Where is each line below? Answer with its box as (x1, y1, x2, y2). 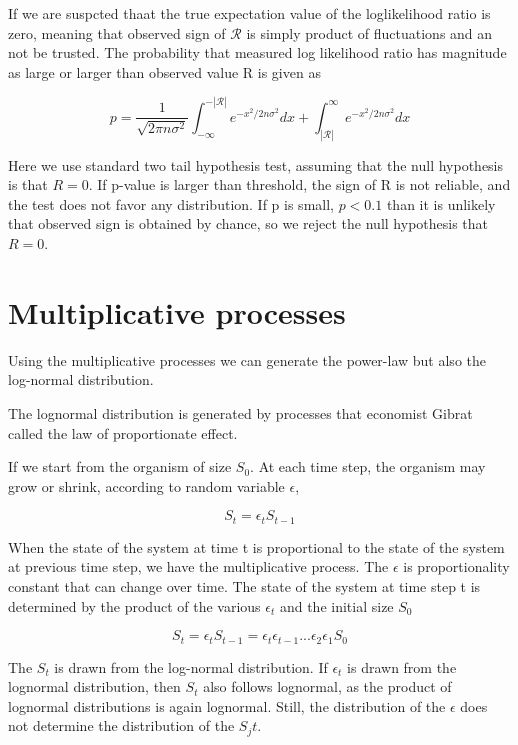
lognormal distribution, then (8, 676, 181, 697)
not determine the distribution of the (8, 715, 235, 736)
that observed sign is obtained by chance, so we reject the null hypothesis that (8, 213, 489, 234)
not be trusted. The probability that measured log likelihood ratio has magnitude (8, 42, 507, 63)
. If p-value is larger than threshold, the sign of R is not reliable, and (88, 174, 511, 195)
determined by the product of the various (8, 595, 261, 616)
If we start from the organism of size (8, 456, 232, 477)
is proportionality (403, 556, 510, 577)
